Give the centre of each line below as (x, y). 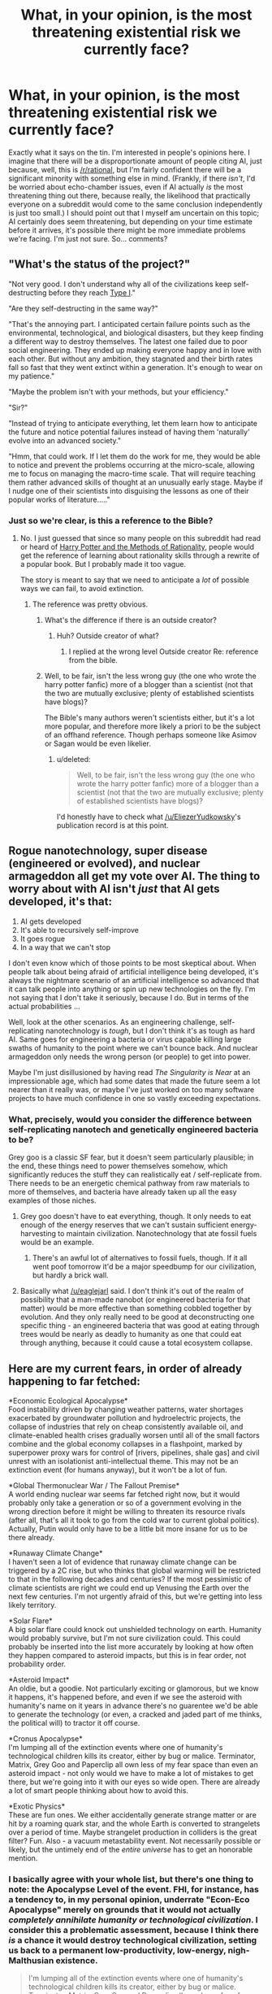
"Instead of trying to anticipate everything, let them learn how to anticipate (133, 423)
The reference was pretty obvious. (90, 604)
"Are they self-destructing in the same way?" (83, 308)
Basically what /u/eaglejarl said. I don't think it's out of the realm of (132, 1291)
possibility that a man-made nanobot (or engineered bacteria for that (135, 1300)
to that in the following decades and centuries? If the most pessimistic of (130, 1578)
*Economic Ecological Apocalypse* (68, 1400)
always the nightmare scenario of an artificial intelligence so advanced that (134, 980)
